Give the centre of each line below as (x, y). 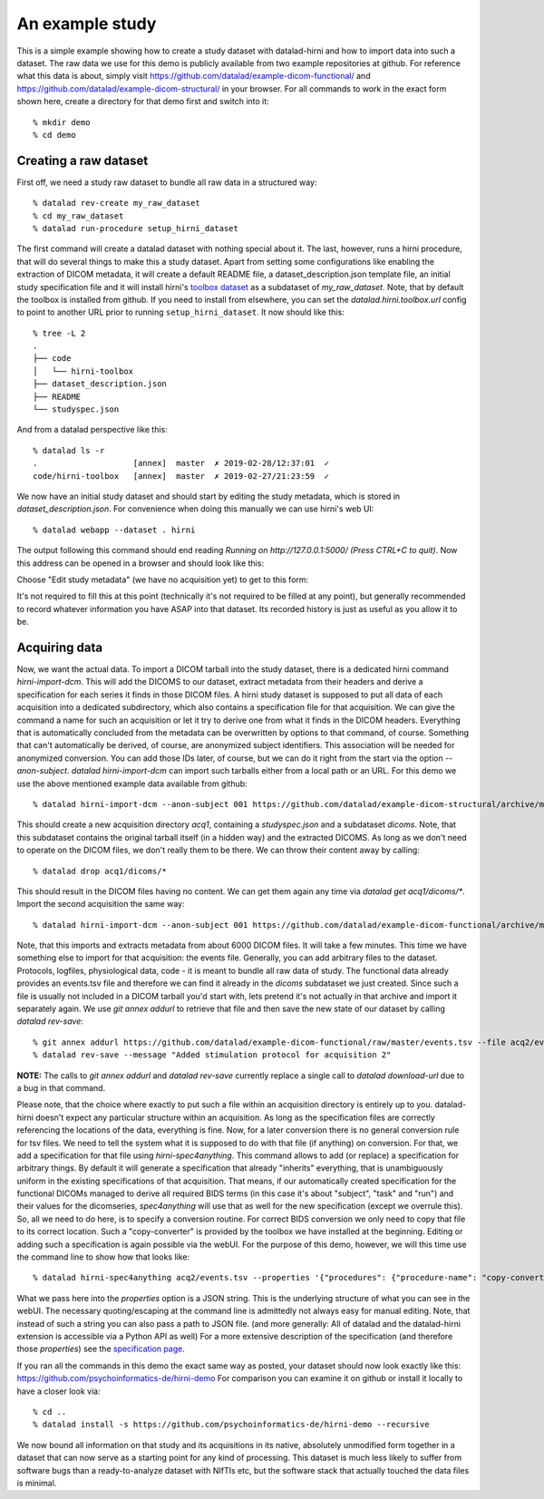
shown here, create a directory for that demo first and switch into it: (143, 102)
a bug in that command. (61, 1087)
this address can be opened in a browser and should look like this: (141, 563)
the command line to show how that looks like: (103, 1257)
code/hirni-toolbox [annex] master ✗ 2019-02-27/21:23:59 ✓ (181, 476)
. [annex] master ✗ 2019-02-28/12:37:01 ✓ (181, 463)
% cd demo (54, 135)
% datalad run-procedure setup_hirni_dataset (136, 228)
